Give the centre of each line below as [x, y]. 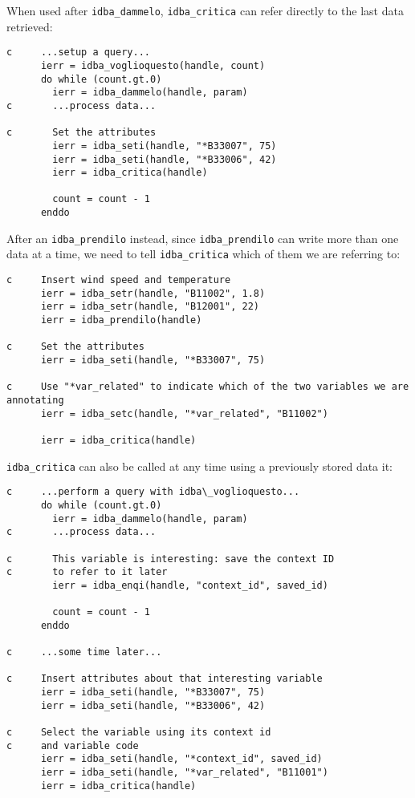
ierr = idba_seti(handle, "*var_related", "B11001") [184, 773]
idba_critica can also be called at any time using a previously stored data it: [199, 466]
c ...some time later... [84, 652]
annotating [35, 400]
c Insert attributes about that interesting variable [165, 679]
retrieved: [30, 26]
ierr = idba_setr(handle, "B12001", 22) [150, 307]
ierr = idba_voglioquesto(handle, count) [153, 65]
